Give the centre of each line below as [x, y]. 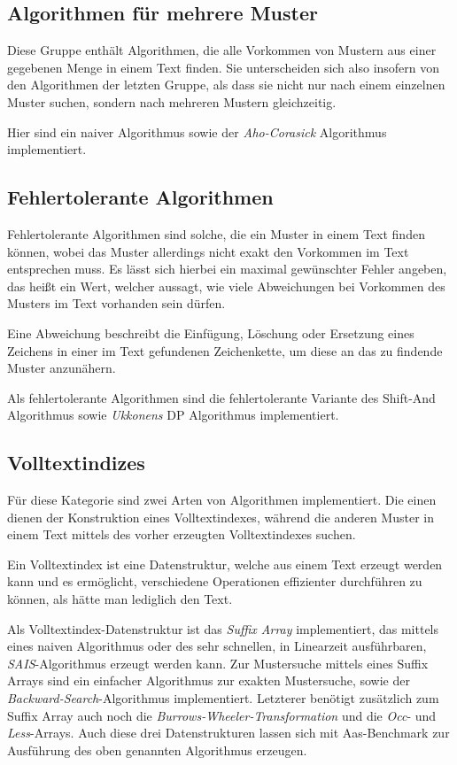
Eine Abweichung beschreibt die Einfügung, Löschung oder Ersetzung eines [211, 332]
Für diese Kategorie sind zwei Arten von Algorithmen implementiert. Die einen [222, 500]
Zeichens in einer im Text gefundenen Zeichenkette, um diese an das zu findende [225, 350]
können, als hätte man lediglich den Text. [120, 599]
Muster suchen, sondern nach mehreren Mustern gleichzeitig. [172, 101]
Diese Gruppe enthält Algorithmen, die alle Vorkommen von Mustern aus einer [222, 50]
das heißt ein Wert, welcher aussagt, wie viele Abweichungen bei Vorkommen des [226, 286]
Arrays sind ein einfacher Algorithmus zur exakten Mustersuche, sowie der [209, 680]
